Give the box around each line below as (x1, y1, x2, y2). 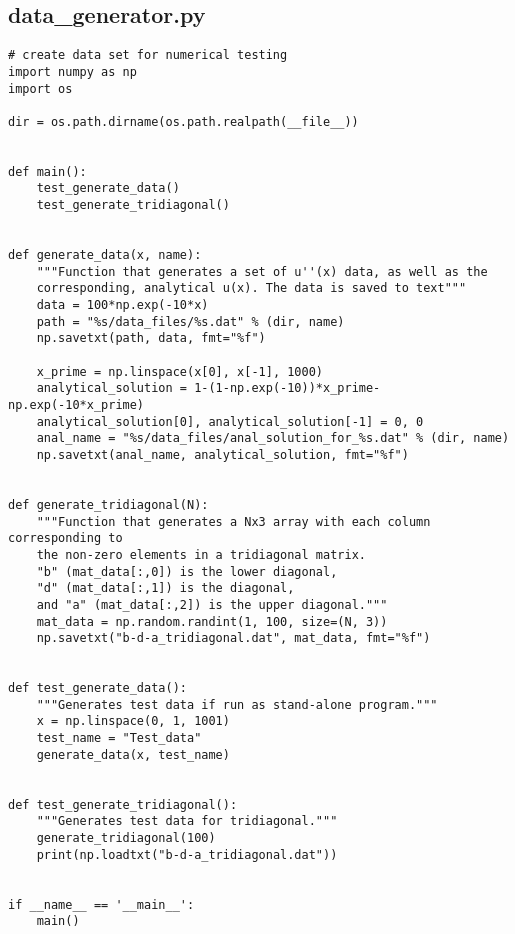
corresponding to (8, 531, 123, 546)
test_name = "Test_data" (36, 731, 202, 746)
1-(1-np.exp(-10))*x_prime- (194, 381, 381, 396)
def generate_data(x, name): (8, 248, 202, 263)
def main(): (8, 164, 87, 179)
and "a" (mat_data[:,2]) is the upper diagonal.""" (36, 597, 388, 612)
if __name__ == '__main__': (8, 897, 195, 912)
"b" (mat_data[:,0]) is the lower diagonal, (36, 564, 338, 579)
